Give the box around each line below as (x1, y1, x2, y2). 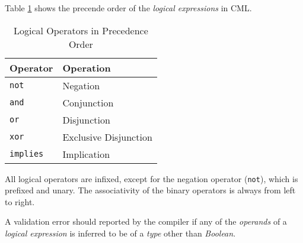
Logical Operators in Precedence (13, 23, 148, 37)
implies (9, 149, 44, 159)
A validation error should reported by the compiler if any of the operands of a (5, 215, 287, 228)
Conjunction (62, 95, 114, 109)
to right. (5, 195, 35, 208)
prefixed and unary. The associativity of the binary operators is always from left (5, 184, 296, 196)
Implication (62, 147, 110, 161)
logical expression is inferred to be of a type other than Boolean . (5, 227, 236, 239)
